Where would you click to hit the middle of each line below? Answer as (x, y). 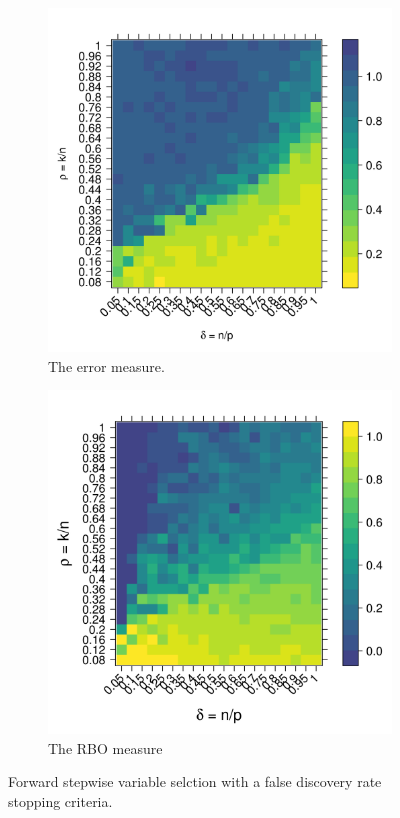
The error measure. (106, 365)
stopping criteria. (60, 800)
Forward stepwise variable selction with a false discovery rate (195, 781)
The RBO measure (105, 747)
